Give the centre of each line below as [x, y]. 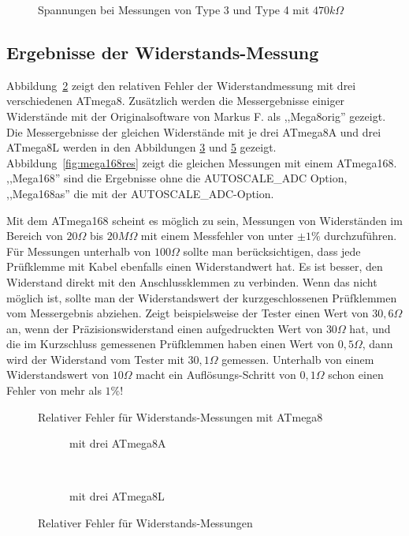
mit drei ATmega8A [118, 443]
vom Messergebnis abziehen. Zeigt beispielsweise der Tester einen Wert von [188, 313]
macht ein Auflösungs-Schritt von [216, 375]
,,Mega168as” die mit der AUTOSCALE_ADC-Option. [140, 193]
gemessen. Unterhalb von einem [298, 359]
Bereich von [35, 236]
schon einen [356, 375]
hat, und [370, 328]
